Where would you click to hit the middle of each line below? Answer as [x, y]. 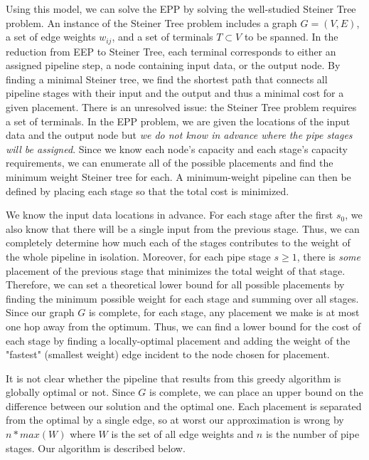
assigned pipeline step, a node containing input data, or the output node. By [173, 65]
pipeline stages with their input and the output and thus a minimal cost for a [175, 93]
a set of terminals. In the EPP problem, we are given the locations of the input [178, 121]
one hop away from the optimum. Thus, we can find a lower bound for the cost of [183, 326]
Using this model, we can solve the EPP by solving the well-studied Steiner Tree [181, 9]
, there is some [328, 256]
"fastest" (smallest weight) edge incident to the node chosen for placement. [168, 354]
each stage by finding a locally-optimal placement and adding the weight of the [178, 340]
